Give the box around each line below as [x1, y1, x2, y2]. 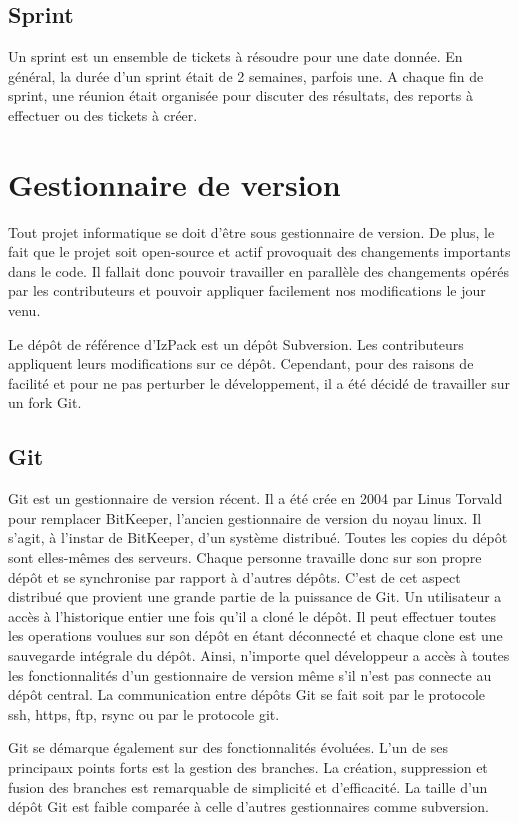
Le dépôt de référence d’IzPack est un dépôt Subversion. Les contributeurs [8, 333, 464, 354]
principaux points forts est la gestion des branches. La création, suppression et [8, 756, 488, 777]
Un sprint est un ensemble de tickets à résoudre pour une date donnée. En [8, 46, 463, 67]
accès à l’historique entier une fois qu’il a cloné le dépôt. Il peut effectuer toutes [8, 605, 497, 626]
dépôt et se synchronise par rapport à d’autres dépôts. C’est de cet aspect [8, 566, 461, 587]
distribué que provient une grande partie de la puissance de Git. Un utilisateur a [8, 586, 502, 607]
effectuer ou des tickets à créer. [8, 104, 198, 125]
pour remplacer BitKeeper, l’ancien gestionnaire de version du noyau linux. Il [8, 507, 482, 528]
